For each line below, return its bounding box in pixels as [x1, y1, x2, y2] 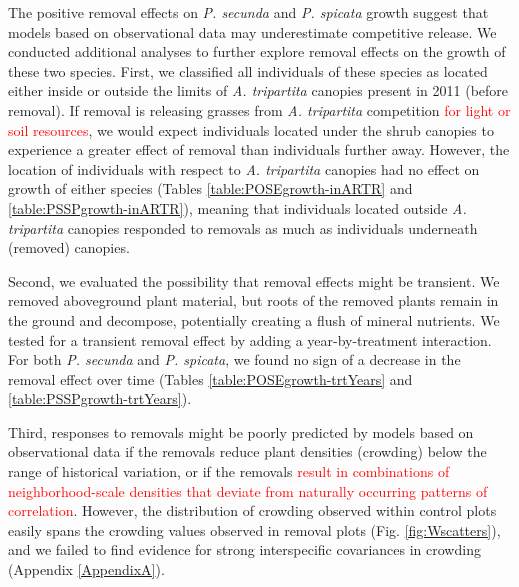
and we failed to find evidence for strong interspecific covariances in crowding [8, 539, 481, 560]
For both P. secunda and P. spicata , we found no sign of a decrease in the [8, 349, 461, 370]
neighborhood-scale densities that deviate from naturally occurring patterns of [8, 480, 488, 501]
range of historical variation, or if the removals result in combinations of [8, 461, 450, 482]
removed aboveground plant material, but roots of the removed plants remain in [8, 290, 499, 311]
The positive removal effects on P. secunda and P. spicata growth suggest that [8, 2, 489, 22]
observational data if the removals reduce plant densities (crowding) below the [8, 441, 487, 462]
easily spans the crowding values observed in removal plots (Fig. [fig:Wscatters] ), [8, 519, 501, 540]
